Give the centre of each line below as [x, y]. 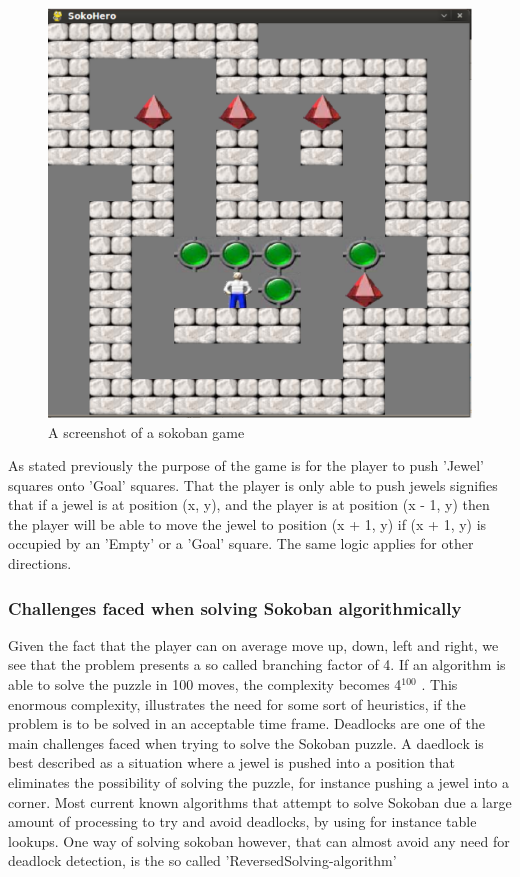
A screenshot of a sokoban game [146, 431]
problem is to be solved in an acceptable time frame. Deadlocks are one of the [246, 723]
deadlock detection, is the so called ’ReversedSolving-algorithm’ [202, 860]
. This [439, 684]
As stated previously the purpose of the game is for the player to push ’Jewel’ [246, 465]
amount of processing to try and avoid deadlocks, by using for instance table [242, 821]
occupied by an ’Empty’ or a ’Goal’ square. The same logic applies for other [241, 543]
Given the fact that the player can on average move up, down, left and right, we [253, 644]
